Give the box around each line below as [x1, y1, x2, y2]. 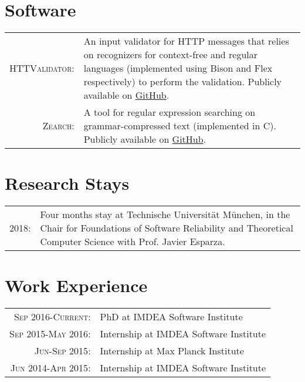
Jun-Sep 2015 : [34, 344, 91, 358]
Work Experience [5, 273, 148, 297]
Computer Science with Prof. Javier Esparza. [40, 234, 225, 249]
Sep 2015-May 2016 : [9, 327, 91, 341]
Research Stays [5, 171, 130, 195]
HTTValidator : [9, 61, 74, 75]
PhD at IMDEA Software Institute [100, 310, 243, 324]
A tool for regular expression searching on [83, 105, 256, 119]
